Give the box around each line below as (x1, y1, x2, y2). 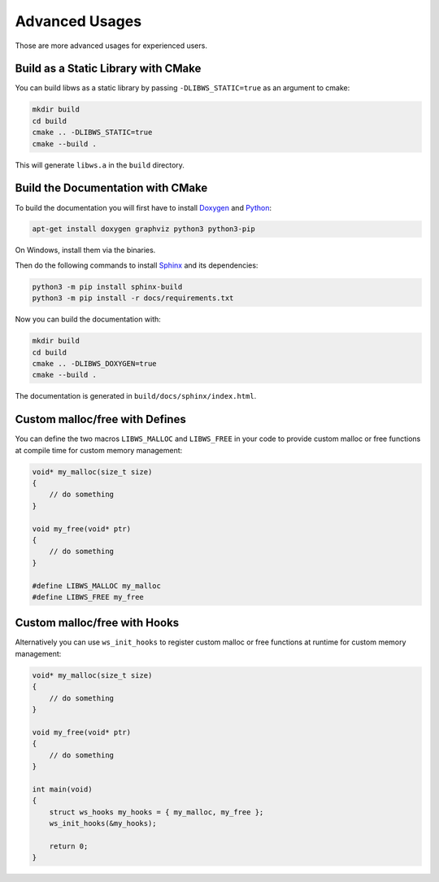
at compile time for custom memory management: (15, 445, 183, 455)
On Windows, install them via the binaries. (15, 245, 156, 255)
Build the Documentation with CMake (15, 181, 208, 195)
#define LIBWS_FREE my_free (32, 592, 144, 601)
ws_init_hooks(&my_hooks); (49, 819, 158, 827)
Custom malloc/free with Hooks (15, 616, 180, 630)
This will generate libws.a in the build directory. (15, 159, 185, 170)
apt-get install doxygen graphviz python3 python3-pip (32, 225, 255, 234)
